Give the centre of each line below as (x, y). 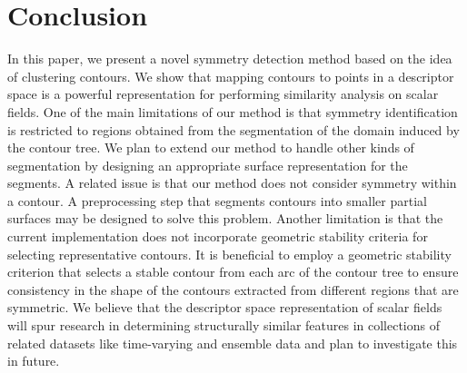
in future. (34, 361)
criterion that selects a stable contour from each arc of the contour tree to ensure (233, 272)
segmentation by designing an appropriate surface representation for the (208, 165)
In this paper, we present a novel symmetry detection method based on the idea (230, 59)
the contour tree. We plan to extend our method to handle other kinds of (211, 147)
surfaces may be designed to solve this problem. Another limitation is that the (225, 218)
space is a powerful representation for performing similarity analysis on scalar (223, 94)
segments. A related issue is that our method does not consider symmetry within (232, 183)
